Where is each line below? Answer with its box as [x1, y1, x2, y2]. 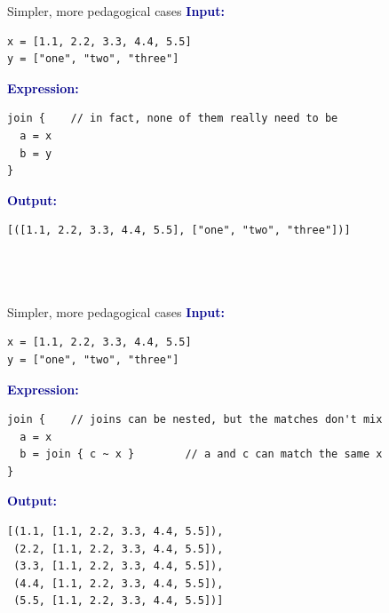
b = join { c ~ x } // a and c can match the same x [20, 448, 383, 461]
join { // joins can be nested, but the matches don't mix [7, 413, 383, 426]
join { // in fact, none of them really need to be [7, 112, 338, 125]
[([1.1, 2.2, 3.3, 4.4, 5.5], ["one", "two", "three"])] [7, 224, 351, 237]
